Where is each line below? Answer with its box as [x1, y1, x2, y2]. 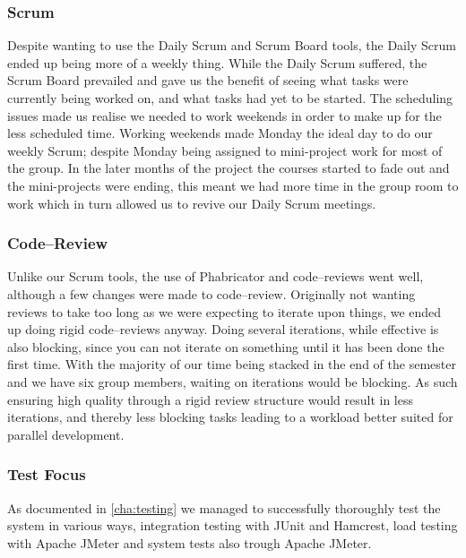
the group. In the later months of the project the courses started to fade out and [7, 159, 450, 177]
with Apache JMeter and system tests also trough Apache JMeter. [7, 533, 372, 552]
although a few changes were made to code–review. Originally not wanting [7, 284, 416, 303]
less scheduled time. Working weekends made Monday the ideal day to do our [7, 124, 433, 142]
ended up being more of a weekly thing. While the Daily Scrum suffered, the [7, 53, 427, 72]
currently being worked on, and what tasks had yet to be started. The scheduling [7, 89, 453, 107]
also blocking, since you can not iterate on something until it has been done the [7, 337, 444, 356]
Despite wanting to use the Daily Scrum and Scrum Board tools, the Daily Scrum [7, 36, 456, 55]
